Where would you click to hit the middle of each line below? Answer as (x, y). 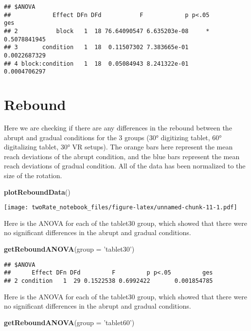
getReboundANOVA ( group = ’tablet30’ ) (69, 249)
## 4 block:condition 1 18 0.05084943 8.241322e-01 (96, 64)
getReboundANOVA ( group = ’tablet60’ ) (69, 322)
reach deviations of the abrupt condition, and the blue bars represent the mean (122, 156)
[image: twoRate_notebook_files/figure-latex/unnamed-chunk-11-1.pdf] (121, 208)
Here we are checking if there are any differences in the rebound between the (118, 128)
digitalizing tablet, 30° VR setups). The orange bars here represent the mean (118, 147)
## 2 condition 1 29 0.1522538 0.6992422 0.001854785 (108, 281)
